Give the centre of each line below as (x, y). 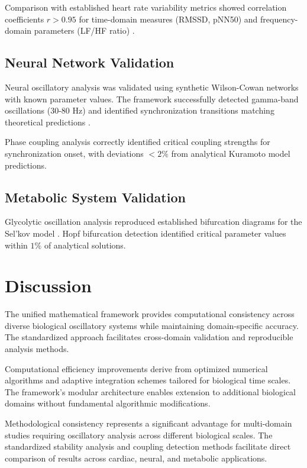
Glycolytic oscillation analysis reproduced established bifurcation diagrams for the (153, 222)
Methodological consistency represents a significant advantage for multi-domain (148, 423)
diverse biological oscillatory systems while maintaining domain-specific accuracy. (152, 325)
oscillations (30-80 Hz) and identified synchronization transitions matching (140, 110)
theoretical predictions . (48, 122)
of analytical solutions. (85, 245)
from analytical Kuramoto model (231, 153)
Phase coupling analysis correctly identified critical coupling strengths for (138, 142)
